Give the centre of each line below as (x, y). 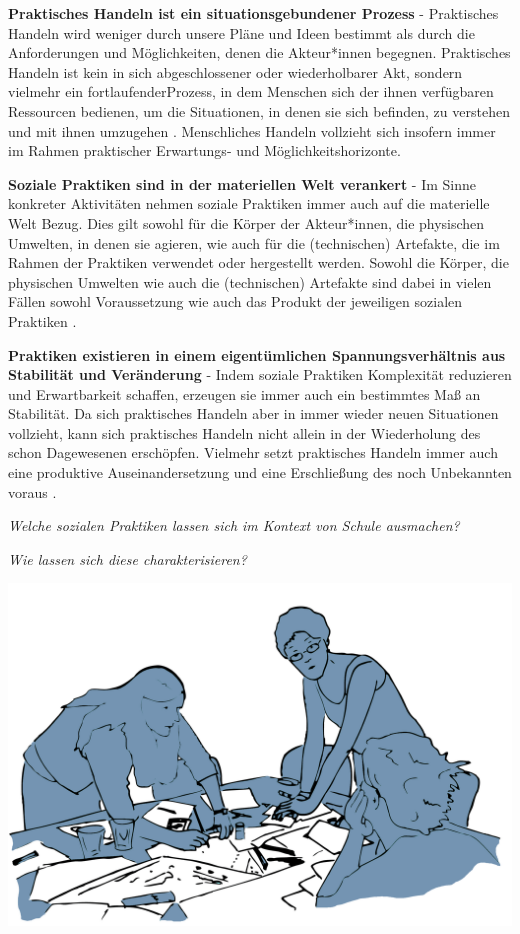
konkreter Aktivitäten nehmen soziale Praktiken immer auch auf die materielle (249, 203)
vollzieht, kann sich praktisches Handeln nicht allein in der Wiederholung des (244, 432)
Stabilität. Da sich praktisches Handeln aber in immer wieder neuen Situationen (253, 413)
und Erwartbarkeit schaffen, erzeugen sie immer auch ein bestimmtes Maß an (244, 393)
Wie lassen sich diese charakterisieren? (127, 558)
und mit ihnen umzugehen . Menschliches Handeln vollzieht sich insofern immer (252, 130)
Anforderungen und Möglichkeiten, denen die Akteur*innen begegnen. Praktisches (259, 52)
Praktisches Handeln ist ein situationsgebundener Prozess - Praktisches (253, 13)
